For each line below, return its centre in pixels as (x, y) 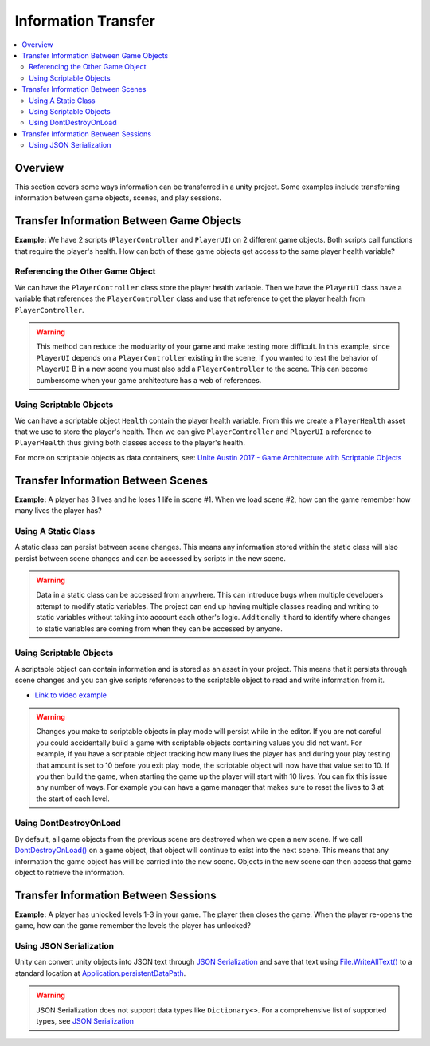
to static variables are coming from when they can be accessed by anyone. (159, 628)
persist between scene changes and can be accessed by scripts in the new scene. (150, 558)
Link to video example (71, 695)
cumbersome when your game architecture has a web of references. (149, 380)
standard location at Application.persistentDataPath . (100, 973)
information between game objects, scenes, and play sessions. (118, 198)
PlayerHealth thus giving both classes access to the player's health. (130, 443)
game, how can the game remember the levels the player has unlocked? (133, 926)
